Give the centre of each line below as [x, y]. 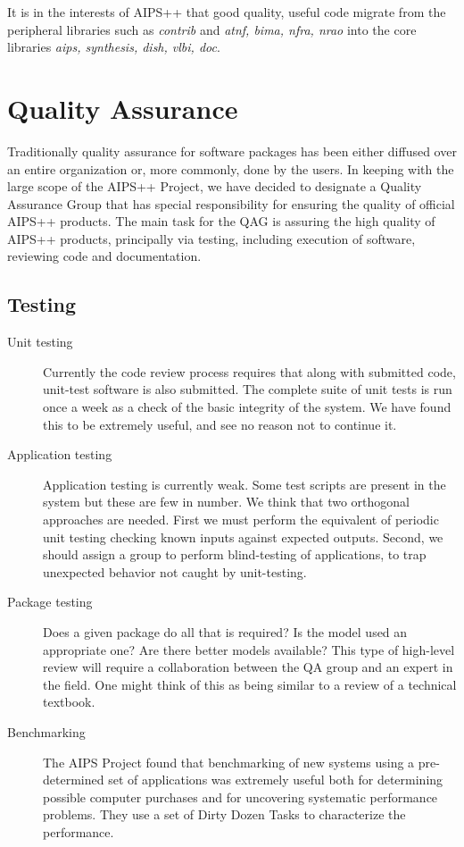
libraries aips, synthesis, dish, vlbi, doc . [114, 47]
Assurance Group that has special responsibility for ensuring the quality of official [231, 203]
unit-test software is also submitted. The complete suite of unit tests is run [248, 389]
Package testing [50, 602]
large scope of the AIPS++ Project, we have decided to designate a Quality [215, 186]
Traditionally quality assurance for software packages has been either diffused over [232, 151]
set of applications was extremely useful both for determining [276, 780]
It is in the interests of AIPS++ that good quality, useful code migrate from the [227, 12]
